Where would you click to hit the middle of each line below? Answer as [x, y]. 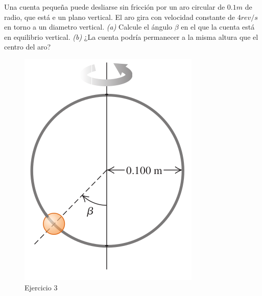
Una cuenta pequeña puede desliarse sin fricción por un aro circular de [115, 7]
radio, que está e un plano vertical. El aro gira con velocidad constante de [120, 17]
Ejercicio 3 [41, 287]
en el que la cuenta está [218, 27]
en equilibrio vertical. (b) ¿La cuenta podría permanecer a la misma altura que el [131, 36]
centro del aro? [28, 47]
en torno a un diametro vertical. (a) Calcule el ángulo [88, 27]
